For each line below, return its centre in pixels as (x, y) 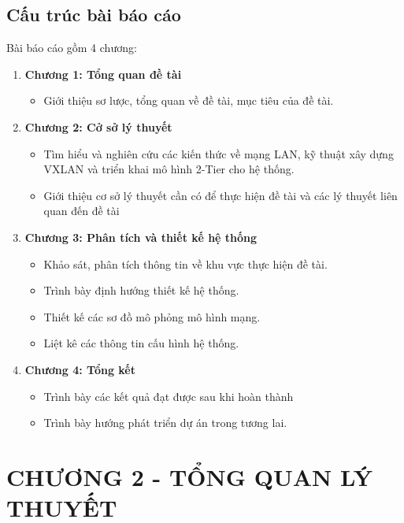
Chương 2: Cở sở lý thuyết (98, 126)
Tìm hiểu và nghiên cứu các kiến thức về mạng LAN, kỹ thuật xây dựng (219, 153)
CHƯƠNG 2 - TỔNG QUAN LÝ (190, 476)
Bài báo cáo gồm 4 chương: (72, 48)
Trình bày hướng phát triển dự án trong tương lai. (165, 423)
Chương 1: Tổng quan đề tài (103, 74)
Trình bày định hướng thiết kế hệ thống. (141, 290)
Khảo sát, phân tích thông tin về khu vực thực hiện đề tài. (185, 263)
